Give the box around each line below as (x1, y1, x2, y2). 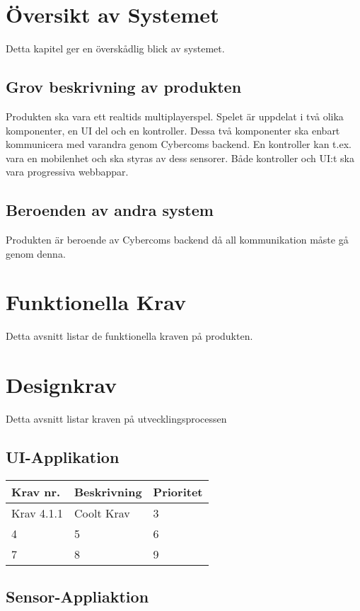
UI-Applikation (6, 446, 120, 468)
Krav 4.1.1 (11, 504, 63, 521)
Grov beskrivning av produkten (6, 76, 242, 98)
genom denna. (6, 246, 66, 261)
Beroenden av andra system (6, 199, 214, 221)
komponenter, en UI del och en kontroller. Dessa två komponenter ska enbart (6, 122, 340, 137)
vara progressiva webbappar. (6, 164, 129, 179)
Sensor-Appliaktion (6, 586, 149, 607)
